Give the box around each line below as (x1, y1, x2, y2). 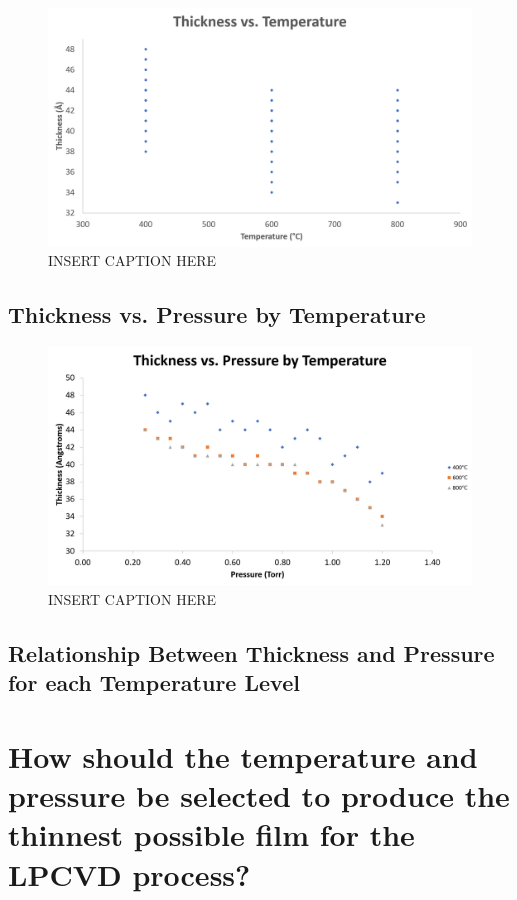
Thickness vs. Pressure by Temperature (8, 299, 426, 330)
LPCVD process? (8, 853, 251, 894)
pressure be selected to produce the (8, 775, 510, 816)
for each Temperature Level (8, 667, 300, 698)
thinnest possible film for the (8, 814, 415, 855)
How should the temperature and (8, 735, 478, 776)
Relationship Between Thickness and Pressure (8, 637, 495, 668)
